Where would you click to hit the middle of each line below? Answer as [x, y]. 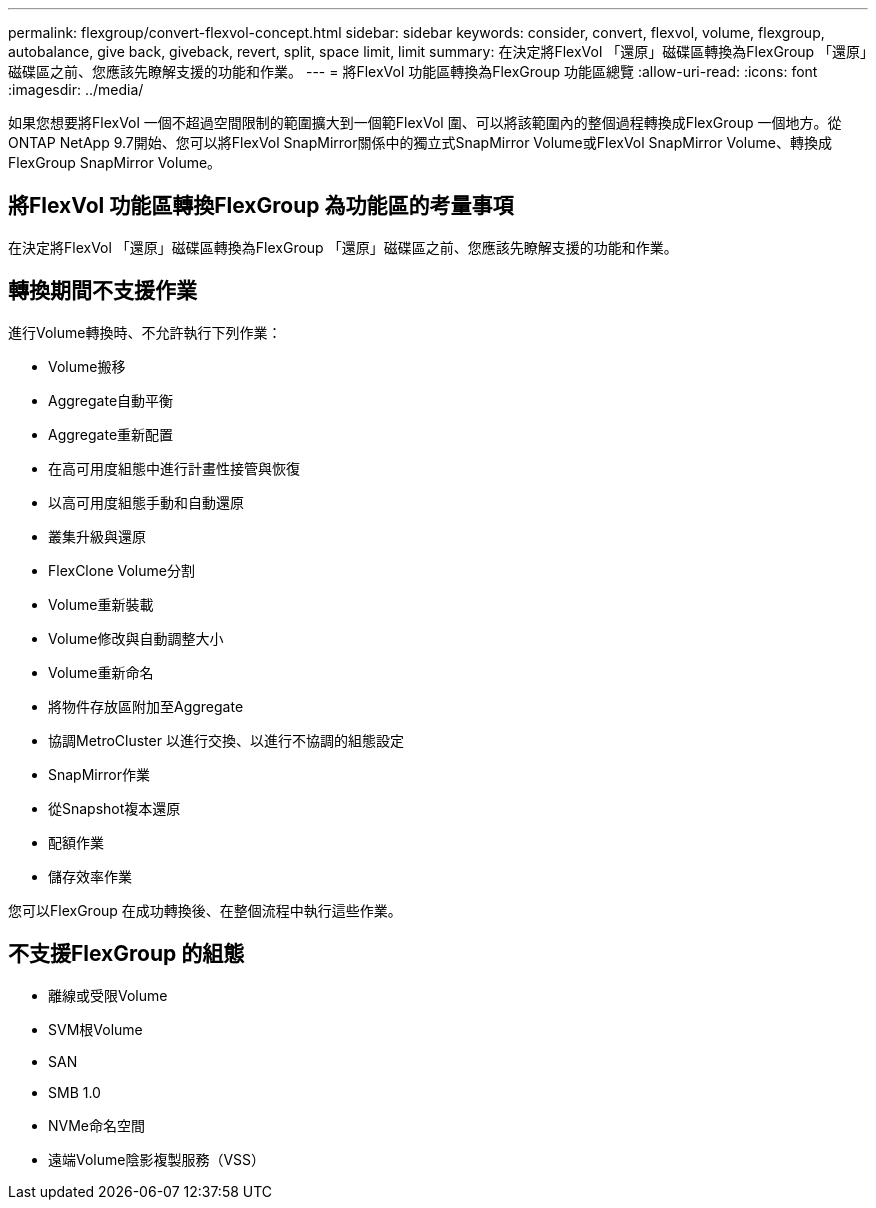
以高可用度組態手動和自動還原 [146, 502]
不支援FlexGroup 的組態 [126, 954]
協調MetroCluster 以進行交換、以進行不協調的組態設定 [226, 740]
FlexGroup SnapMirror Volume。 [115, 162]
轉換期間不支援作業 [102, 291]
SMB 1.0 [74, 1092]
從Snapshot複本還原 [114, 808]
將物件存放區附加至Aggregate [146, 706]
